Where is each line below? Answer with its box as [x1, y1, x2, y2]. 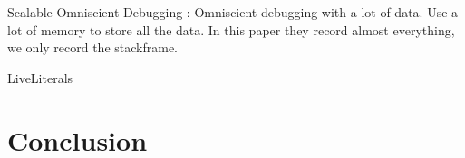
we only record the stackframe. [7, 38, 179, 57]
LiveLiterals [7, 68, 73, 87]
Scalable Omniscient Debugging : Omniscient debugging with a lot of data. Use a [7, 3, 459, 21]
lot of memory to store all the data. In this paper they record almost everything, [7, 20, 455, 39]
